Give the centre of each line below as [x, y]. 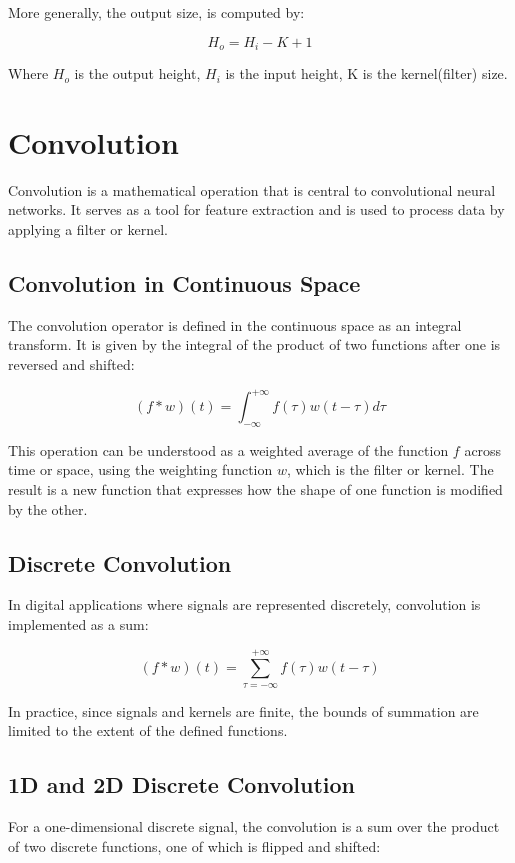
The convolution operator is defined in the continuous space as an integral [235, 324]
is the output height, [137, 73]
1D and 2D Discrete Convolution [182, 784]
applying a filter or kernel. [88, 228]
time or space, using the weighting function [140, 469]
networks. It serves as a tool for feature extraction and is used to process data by [256, 209]
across [483, 449]
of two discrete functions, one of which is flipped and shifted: [194, 845]
